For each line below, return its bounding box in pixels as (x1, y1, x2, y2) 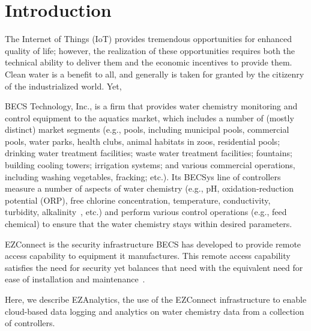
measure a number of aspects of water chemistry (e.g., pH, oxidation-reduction (5, 182, 294, 195)
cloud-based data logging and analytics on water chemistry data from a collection (5, 305, 304, 317)
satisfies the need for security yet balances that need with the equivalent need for (5, 261, 303, 273)
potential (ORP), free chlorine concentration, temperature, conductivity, (5, 193, 271, 206)
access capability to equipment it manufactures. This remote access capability (5, 249, 291, 262)
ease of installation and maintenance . (5, 273, 145, 285)
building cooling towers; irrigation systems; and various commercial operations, (5, 159, 295, 171)
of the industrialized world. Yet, (5, 79, 122, 92)
